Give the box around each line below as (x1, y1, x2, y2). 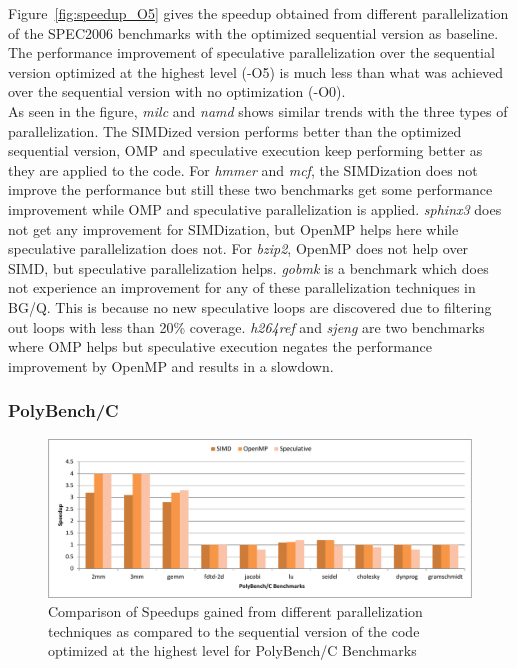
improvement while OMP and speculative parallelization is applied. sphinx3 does (8, 198, 502, 219)
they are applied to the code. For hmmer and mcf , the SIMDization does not (8, 159, 478, 180)
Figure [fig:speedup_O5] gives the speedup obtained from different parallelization (8, 3, 509, 23)
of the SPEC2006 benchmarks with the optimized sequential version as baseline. (8, 22, 499, 43)
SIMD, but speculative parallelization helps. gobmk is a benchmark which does (8, 257, 489, 278)
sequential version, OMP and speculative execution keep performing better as (8, 140, 483, 161)
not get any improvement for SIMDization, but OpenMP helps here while (8, 218, 459, 239)
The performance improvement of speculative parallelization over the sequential (8, 42, 495, 63)
